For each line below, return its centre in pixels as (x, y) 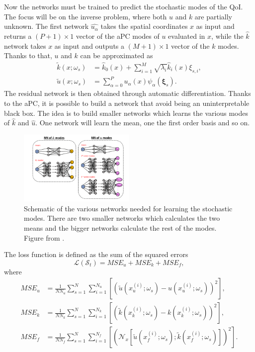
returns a (18, 36)
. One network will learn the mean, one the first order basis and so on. (143, 123)
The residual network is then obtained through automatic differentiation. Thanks (127, 93)
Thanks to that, (28, 55)
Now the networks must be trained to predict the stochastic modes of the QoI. (124, 6)
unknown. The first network (46, 26)
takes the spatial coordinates (144, 26)
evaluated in (187, 36)
